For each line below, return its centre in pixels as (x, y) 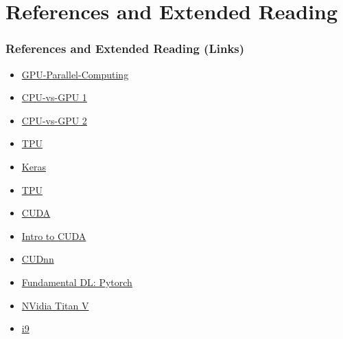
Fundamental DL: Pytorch (77, 282)
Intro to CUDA (54, 236)
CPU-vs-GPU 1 (54, 97)
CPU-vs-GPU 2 (54, 120)
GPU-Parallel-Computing (75, 74)
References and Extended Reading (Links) (125, 48)
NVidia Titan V (55, 305)
